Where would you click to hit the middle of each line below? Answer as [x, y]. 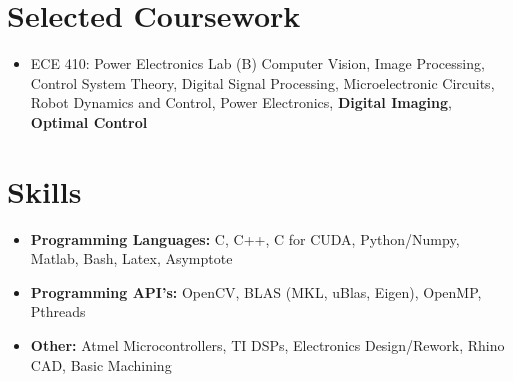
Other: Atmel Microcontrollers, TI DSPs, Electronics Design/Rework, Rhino [267, 345]
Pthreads [58, 311]
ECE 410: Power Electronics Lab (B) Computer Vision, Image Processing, [257, 63]
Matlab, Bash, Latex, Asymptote [131, 258]
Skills [44, 190]
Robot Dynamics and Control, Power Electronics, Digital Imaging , [241, 102]
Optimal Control [89, 121]
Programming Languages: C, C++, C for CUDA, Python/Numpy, [245, 238]
